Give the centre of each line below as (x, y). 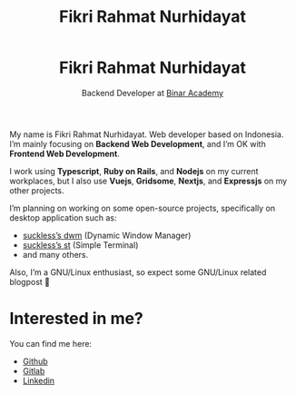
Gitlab (34, 370)
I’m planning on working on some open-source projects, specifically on (142, 208)
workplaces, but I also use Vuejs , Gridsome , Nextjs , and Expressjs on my (148, 181)
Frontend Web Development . (64, 153)
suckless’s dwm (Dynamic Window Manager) (107, 235)
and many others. (55, 254)
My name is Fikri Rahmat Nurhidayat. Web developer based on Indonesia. (147, 134)
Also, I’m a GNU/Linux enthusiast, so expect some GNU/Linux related (138, 272)
